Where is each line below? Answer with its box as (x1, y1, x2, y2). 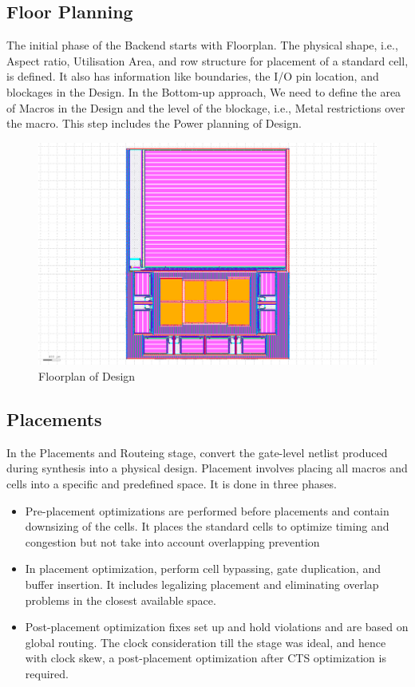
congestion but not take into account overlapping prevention (25, 533, 320, 550)
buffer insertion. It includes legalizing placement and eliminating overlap (25, 575, 379, 592)
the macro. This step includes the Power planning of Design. (6, 115, 302, 132)
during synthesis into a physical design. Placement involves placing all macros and (6, 460, 408, 476)
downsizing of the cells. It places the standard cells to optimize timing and (25, 518, 389, 535)
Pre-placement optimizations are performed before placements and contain (25, 502, 389, 519)
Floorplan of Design (38, 368, 136, 385)
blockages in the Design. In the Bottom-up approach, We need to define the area (6, 83, 401, 100)
